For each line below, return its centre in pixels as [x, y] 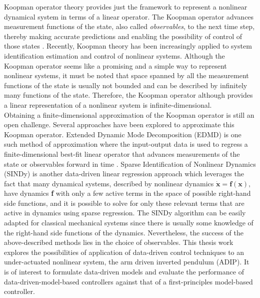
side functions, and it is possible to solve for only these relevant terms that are [124, 203]
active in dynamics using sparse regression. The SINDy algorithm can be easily [125, 213]
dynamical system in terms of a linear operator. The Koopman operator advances [129, 16]
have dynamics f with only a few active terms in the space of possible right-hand [127, 193]
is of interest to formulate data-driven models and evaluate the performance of [124, 272]
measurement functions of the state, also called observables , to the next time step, [129, 26]
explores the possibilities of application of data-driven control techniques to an [124, 252]
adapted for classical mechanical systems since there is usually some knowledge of [129, 223]
